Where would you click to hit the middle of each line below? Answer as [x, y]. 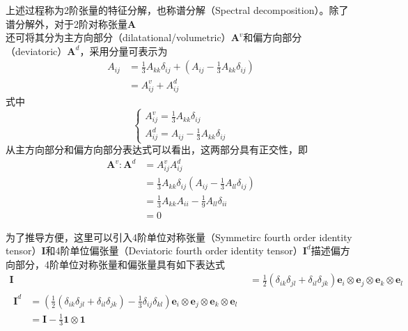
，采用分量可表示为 [124, 51]
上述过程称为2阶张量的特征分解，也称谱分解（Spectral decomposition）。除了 [177, 10]
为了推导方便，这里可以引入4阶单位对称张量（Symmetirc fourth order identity [179, 237]
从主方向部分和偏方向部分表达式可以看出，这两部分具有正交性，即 [157, 149]
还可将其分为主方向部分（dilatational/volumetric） [118, 37]
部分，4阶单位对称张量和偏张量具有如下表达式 [120, 264]
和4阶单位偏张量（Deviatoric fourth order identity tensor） [174, 251]
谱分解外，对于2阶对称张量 [66, 23]
